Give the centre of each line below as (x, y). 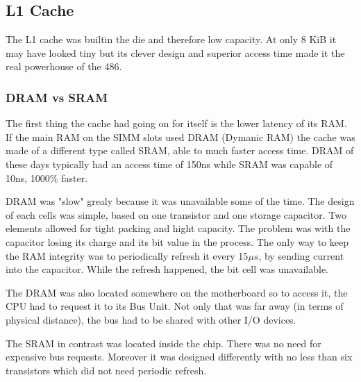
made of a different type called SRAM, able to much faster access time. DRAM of (180, 150)
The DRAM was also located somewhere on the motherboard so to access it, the (177, 292)
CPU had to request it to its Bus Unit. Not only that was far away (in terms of (175, 306)
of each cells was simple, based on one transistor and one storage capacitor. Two (176, 214)
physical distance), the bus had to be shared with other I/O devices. (151, 319)
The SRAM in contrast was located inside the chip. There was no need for (163, 343)
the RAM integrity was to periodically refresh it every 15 (127, 255)
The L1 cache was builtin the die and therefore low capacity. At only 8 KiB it (171, 39)
